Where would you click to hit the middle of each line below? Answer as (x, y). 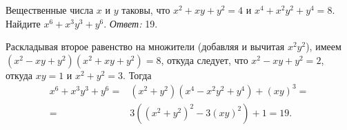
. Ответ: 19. (131, 23)
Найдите (23, 23)
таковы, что (146, 10)
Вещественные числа (50, 10)
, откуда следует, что (205, 59)
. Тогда (137, 75)
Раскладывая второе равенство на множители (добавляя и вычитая (145, 46)
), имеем (324, 46)
